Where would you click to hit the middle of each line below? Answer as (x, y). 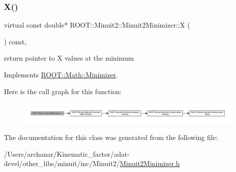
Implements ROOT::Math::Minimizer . (61, 74)
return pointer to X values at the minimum (69, 58)
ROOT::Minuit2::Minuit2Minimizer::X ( (130, 25)
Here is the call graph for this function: (63, 91)
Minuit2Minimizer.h (150, 163)
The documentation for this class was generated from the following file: (111, 137)
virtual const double (34, 25)
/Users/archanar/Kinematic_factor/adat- (67, 154)
